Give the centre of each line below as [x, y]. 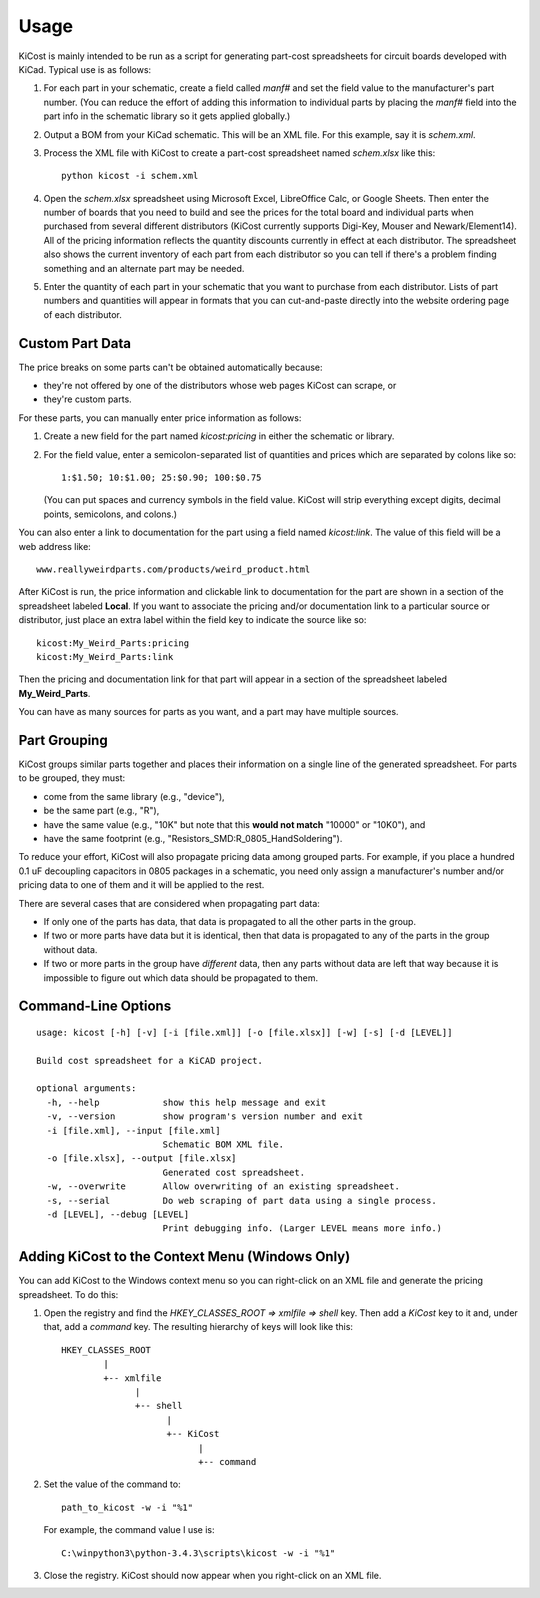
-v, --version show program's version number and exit [205, 1116]
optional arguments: [86, 1088]
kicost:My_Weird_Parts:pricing [113, 643]
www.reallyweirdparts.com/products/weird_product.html [173, 569]
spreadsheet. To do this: [68, 1294]
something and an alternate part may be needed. [144, 268]
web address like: [55, 546]
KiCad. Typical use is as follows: [85, 69]
